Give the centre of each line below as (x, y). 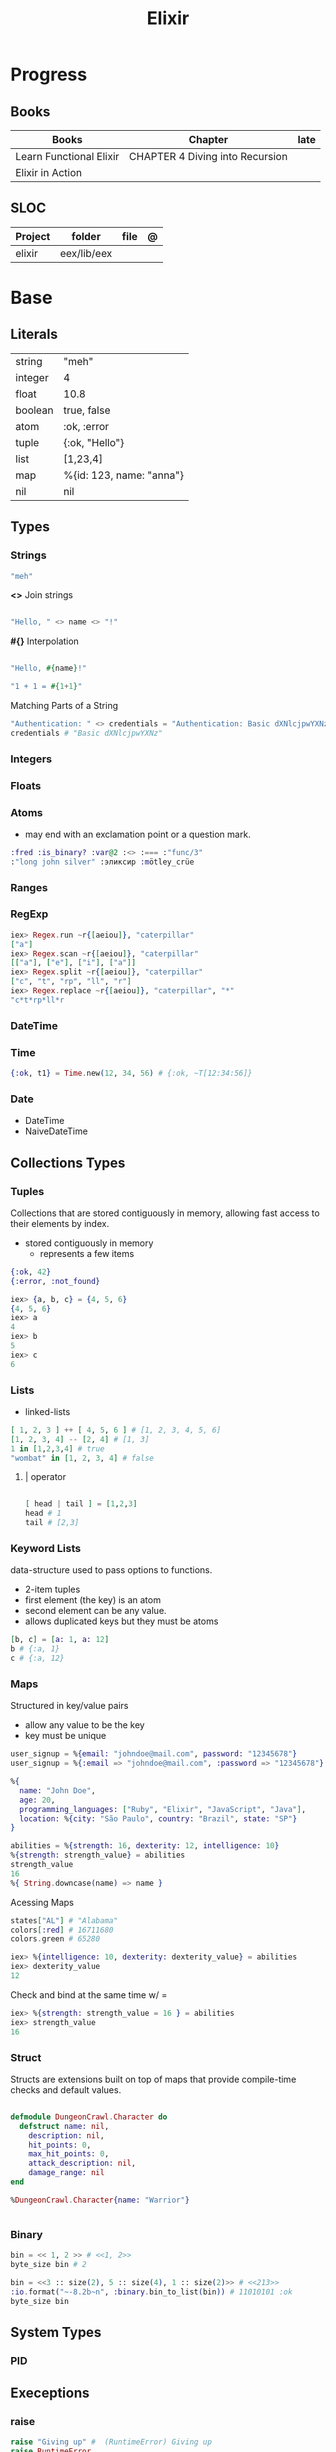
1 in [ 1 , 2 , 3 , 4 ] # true (57, 1448)
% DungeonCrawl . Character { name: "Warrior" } (100, 2200)
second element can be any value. (95, 1611)
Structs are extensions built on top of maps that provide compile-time (153, 2079)
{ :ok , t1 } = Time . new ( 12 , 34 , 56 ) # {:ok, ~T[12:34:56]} (131, 1073)
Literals (34, 334)
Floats (26, 785)
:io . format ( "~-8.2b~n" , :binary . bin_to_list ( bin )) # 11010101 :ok (151, 2292)
